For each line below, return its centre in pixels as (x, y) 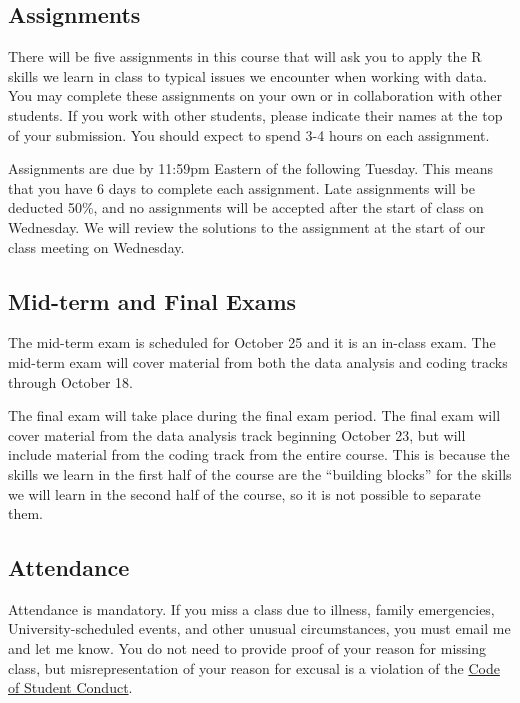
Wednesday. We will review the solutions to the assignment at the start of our (247, 226)
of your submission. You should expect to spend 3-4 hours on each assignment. (249, 134)
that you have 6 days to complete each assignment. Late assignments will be (241, 187)
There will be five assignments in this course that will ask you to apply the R (245, 56)
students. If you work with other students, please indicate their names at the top (255, 114)
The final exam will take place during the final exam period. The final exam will (254, 415)
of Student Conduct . (70, 687)
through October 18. (70, 381)
